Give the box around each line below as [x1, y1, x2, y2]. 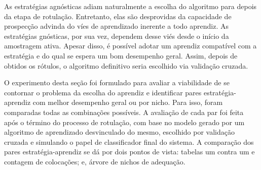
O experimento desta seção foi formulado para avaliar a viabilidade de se [4, 77, 230, 88]
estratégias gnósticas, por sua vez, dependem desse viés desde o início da [4, 30, 229, 41]
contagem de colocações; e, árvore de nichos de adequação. [4, 156, 185, 166]
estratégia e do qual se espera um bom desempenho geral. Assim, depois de [4, 50, 238, 61]
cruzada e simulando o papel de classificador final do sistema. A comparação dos [4, 136, 254, 147]
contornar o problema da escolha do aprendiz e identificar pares [4, 87, 202, 97]
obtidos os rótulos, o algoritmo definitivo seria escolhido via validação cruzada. [4, 60, 248, 71]
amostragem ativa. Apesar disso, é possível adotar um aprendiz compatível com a [4, 40, 257, 51]
